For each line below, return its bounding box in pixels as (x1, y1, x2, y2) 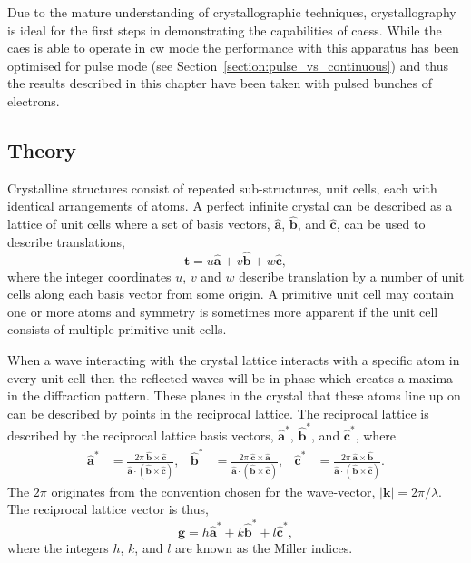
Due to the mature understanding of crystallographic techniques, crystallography (7, 3, 456, 21)
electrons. (7, 91, 60, 110)
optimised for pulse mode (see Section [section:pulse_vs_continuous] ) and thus (7, 55, 449, 74)
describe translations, (7, 232, 125, 251)
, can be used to (336, 214, 426, 233)
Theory (7, 135, 77, 163)
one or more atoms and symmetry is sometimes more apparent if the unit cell (7, 301, 438, 321)
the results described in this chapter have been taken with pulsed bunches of (7, 74, 433, 93)
